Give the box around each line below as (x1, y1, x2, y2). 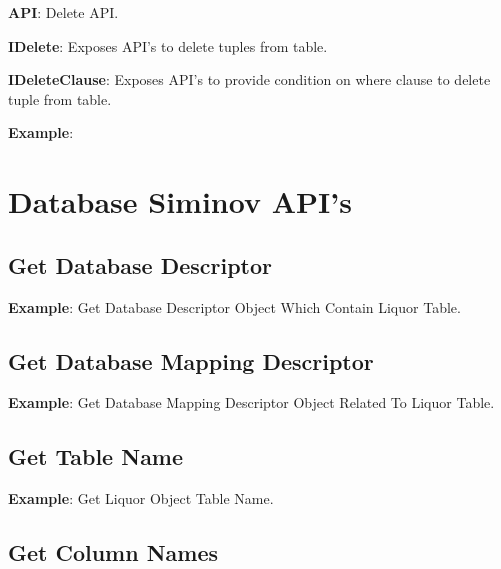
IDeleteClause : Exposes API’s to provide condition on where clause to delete (8, 69, 491, 90)
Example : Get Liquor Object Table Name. (8, 488, 274, 509)
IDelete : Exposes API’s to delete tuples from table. (8, 35, 328, 56)
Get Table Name (8, 441, 184, 472)
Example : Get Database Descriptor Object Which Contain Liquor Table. (8, 296, 461, 317)
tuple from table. (8, 88, 112, 109)
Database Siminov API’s (8, 181, 352, 222)
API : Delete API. (8, 2, 119, 22)
